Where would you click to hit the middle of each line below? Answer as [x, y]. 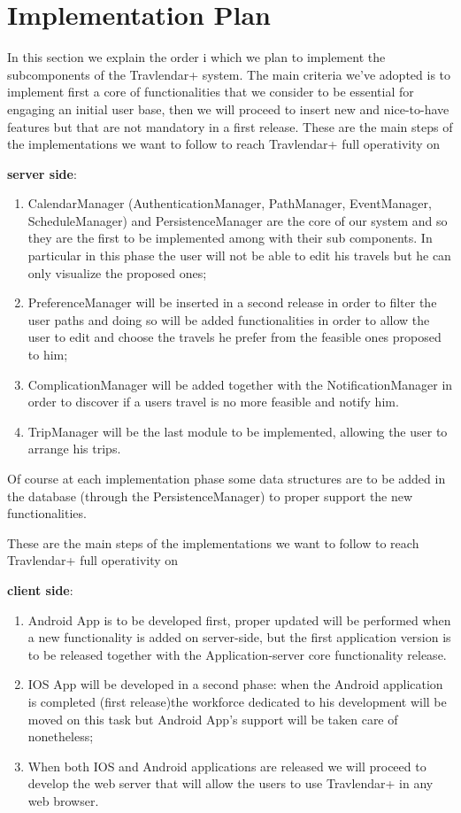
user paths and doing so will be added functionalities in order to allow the [229, 319]
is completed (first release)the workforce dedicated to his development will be [237, 701]
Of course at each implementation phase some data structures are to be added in [227, 478]
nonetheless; [61, 736]
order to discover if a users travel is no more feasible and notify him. [213, 402]
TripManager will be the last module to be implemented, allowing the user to [238, 431]
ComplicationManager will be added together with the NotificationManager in [240, 384]
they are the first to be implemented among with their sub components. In [230, 238]
